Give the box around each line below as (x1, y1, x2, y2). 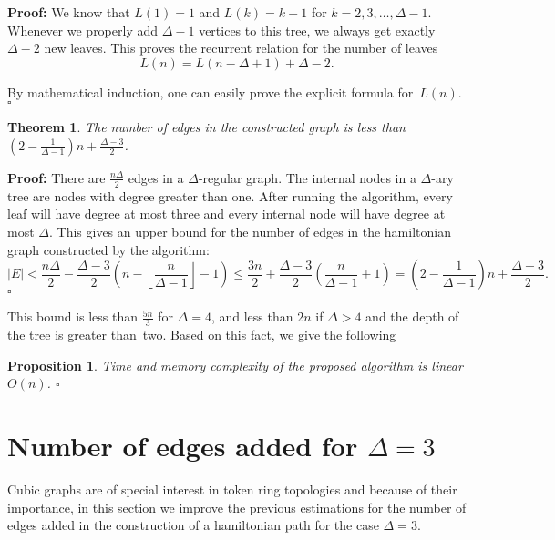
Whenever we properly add (7, 20, 159, 39)
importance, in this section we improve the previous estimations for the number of (7, 497, 467, 516)
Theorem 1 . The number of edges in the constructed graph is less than (7, 117, 406, 137)
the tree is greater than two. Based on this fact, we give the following (7, 325, 396, 343)
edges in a (128, 168, 184, 187)
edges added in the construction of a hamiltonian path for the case (7, 515, 379, 535)
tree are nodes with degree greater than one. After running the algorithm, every (7, 186, 453, 205)
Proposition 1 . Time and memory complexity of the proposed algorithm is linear (7, 355, 463, 374)
